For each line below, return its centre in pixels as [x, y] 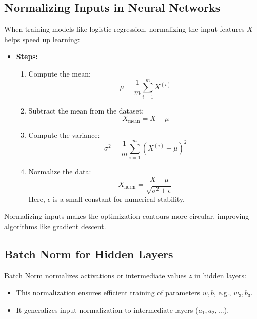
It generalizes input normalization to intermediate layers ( [107, 309]
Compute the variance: [64, 134]
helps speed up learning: [42, 39]
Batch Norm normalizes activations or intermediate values [95, 275]
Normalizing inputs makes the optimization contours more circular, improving [127, 216]
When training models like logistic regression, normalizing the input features [124, 29]
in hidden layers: [220, 275]
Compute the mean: [60, 73]
